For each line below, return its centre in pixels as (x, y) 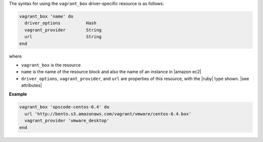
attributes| (32, 85)
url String (63, 37)
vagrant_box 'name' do (46, 16)
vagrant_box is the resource (51, 65)
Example (18, 94)
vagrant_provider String (63, 30)
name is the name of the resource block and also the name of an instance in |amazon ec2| (111, 72)
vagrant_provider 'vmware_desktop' (67, 121)
